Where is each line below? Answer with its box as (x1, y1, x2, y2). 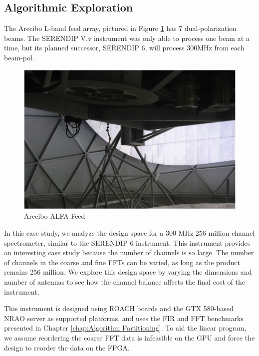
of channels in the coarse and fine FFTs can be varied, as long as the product (4, 257, 240, 267)
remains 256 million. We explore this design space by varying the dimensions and (4, 267, 252, 277)
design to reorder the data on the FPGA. (4, 342, 130, 353)
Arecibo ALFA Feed (24, 211, 85, 221)
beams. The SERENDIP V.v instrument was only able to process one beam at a (4, 32, 250, 43)
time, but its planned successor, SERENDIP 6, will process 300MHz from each (4, 42, 245, 53)
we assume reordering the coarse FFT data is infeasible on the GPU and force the (4, 333, 255, 343)
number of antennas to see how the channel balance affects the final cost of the (4, 277, 245, 287)
